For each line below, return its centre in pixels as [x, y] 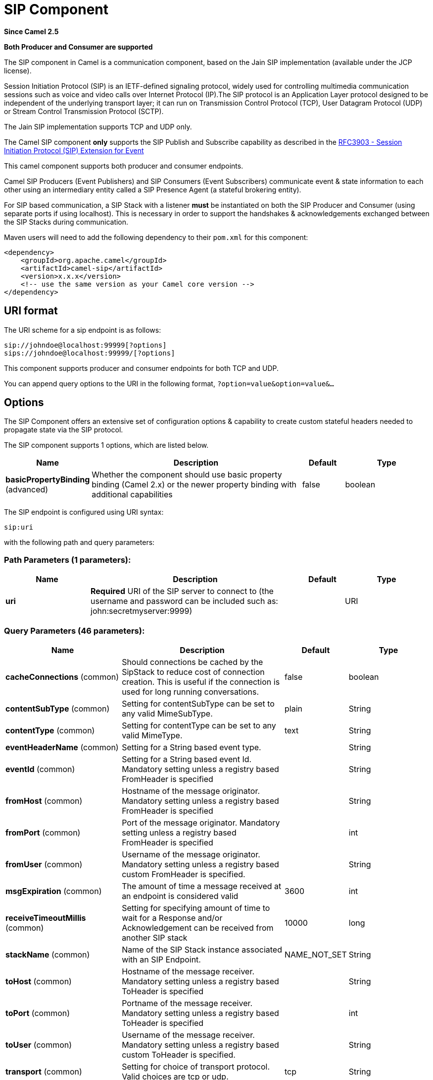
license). [18, 70]
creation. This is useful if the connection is [201, 682]
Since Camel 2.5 [31, 31]
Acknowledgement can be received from [198, 928]
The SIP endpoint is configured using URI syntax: [84, 512]
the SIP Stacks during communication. [66, 222]
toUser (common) [39, 1045]
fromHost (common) [44, 801]
